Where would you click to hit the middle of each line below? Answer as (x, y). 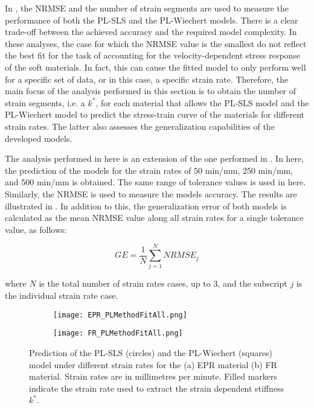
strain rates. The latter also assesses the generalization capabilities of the (140, 126)
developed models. (39, 138)
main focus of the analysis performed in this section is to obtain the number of (151, 91)
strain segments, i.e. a (45, 102)
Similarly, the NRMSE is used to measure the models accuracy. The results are (151, 193)
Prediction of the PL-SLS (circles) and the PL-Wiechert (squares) (151, 352)
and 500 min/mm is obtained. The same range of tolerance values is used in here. (155, 182)
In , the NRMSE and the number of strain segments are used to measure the (147, 8)
